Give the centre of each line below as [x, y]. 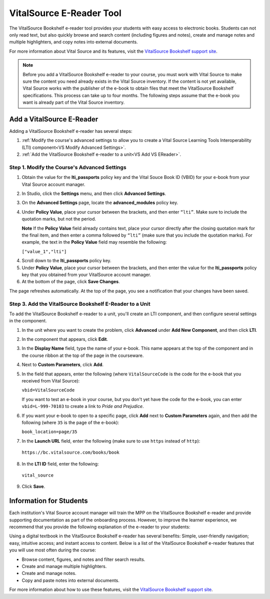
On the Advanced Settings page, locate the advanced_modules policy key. [100, 203]
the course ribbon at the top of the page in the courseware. [83, 355]
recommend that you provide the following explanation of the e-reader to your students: [100, 527]
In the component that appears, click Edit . [65, 339]
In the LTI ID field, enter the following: [60, 464]
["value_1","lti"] [44, 251]
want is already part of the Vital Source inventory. [74, 102]
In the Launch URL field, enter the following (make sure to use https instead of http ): [111, 441]
